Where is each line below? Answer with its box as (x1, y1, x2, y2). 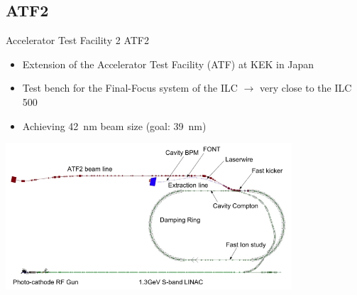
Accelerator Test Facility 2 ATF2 (6, 33, 149, 48)
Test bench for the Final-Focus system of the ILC (22, 80, 238, 95)
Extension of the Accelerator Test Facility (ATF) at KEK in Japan (22, 56, 314, 71)
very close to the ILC (259, 80, 352, 95)
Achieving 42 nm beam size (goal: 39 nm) (22, 118, 207, 133)
